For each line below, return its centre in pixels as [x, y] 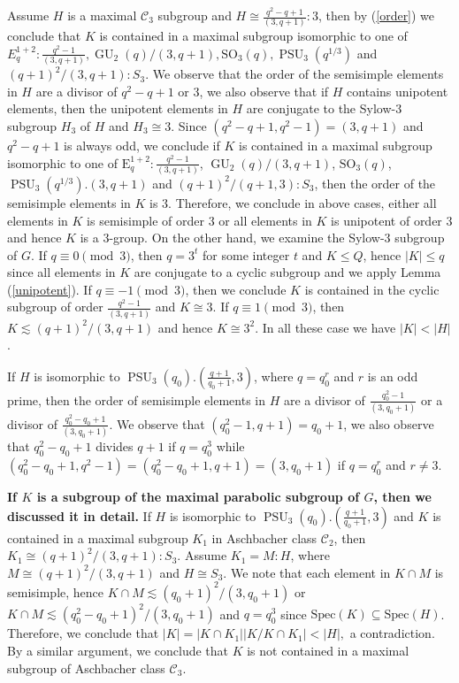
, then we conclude [236, 289]
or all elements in [265, 220]
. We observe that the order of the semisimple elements [295, 74]
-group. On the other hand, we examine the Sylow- [247, 238]
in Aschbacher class [264, 537]
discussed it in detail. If [79, 515]
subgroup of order [55, 307]
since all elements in [61, 272]
